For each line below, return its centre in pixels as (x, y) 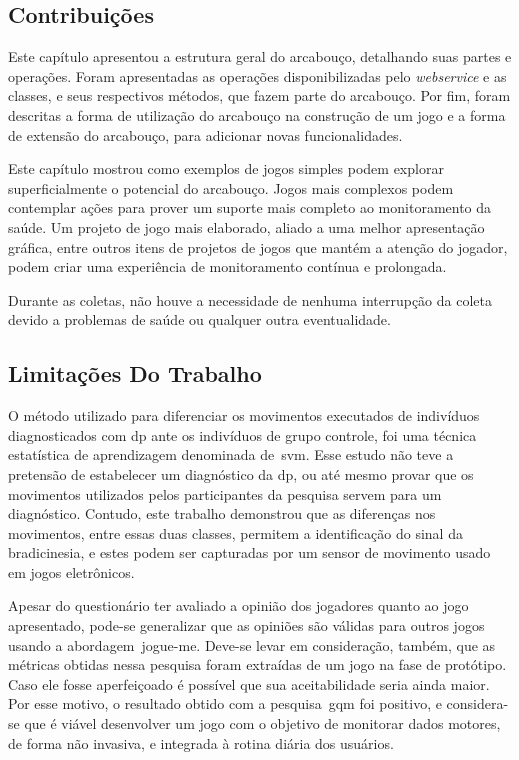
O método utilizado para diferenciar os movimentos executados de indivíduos (244, 415)
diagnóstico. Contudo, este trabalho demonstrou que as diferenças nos (222, 513)
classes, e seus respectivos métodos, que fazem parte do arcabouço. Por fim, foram (259, 95)
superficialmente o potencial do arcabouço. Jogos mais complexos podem (231, 187)
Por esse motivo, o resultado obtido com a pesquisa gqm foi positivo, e (225, 703)
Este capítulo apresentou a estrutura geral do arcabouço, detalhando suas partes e (260, 56)
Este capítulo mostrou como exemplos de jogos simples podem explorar (226, 168)
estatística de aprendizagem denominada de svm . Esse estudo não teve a (231, 454)
